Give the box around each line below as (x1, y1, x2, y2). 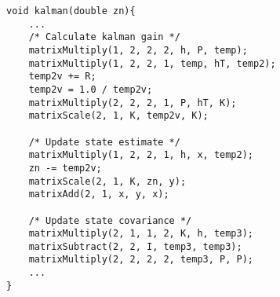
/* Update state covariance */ (28, 214, 192, 226)
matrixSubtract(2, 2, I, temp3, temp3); (28, 240, 242, 252)
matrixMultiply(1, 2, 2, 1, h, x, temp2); (28, 149, 253, 161)
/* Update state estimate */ (28, 136, 180, 148)
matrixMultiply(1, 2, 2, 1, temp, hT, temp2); (28, 57, 276, 69)
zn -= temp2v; (28, 162, 102, 174)
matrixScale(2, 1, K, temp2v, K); (28, 110, 209, 122)
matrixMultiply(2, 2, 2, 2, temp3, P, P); (28, 254, 253, 266)
